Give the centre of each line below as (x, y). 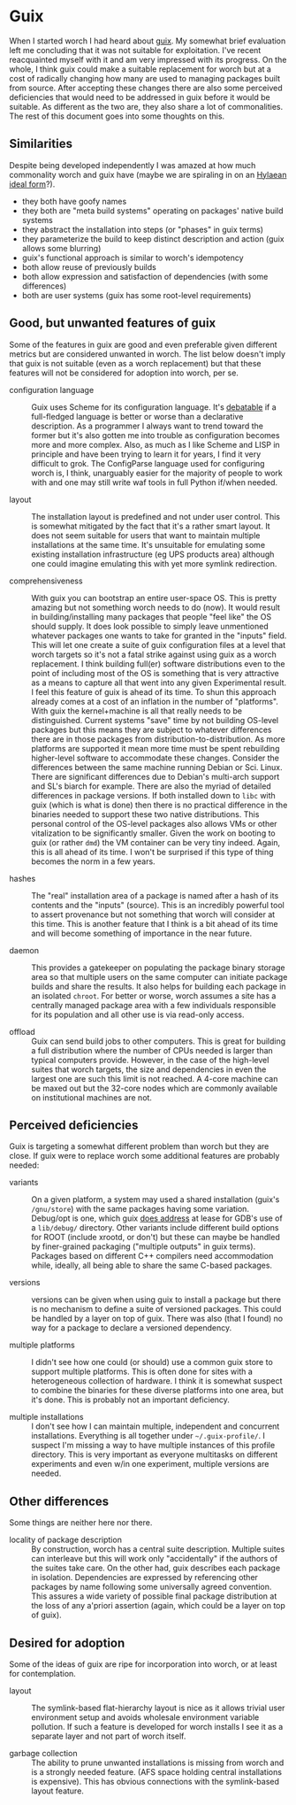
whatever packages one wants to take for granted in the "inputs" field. (159, 636)
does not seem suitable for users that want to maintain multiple (146, 535)
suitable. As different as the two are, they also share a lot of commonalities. (146, 106)
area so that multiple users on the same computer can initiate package (159, 976)
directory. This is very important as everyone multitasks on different (155, 1454)
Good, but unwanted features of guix (113, 324)
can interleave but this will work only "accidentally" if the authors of (155, 1559)
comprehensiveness (46, 581)
